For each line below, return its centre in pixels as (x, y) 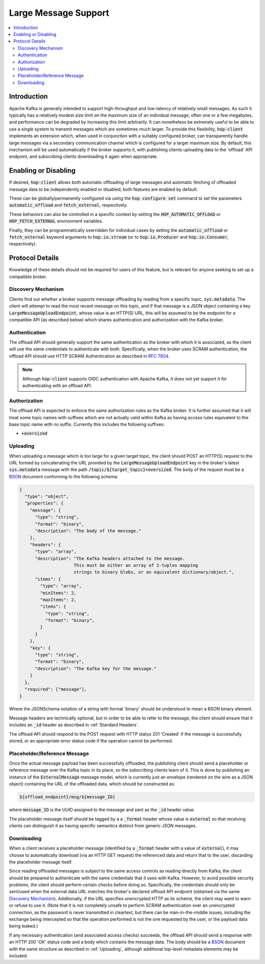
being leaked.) (24, 926)
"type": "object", (47, 497)
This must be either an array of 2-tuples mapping (136, 565)
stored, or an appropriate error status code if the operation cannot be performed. (91, 741)
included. (18, 956)
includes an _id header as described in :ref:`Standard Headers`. (74, 725)
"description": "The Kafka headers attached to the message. (110, 558)
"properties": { (44, 503)
